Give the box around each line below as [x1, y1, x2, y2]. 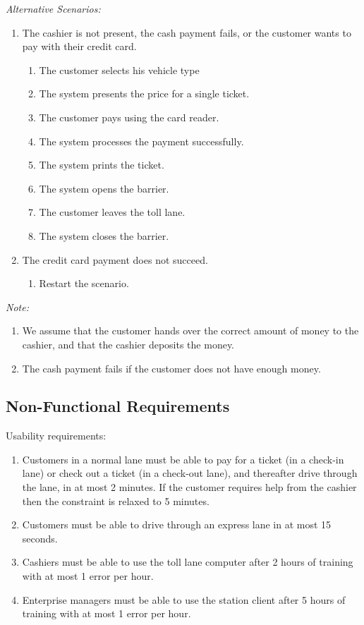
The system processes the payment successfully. [39, 133, 244, 148]
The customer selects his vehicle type [39, 62, 200, 77]
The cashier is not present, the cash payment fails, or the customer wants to [22, 25, 351, 40]
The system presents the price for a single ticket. [39, 86, 250, 101]
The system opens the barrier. [39, 181, 169, 195]
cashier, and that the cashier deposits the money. [22, 336, 235, 351]
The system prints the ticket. [39, 157, 164, 172]
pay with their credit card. [22, 39, 137, 54]
